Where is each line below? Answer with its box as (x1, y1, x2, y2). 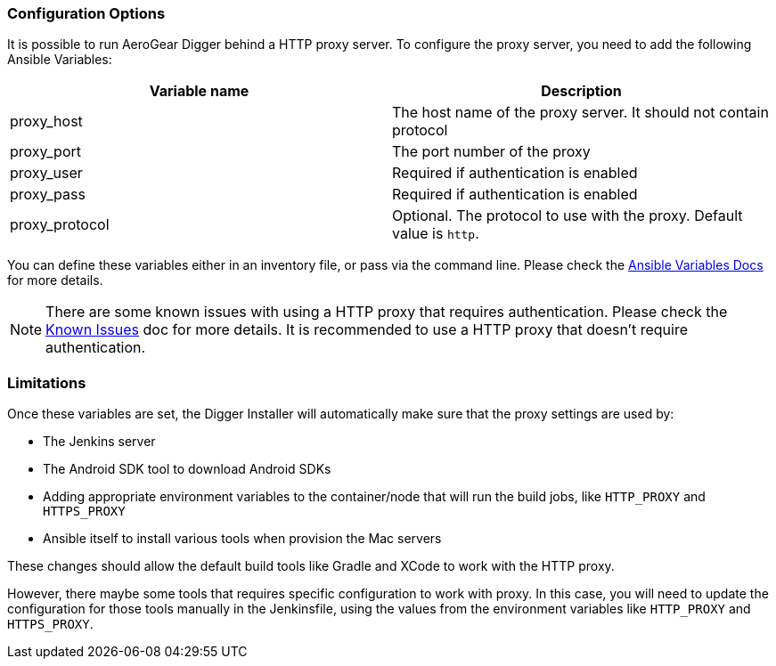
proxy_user (10, 164, 83, 183)
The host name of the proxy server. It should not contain (392, 103, 769, 122)
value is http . (392, 224, 479, 243)
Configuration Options (7, 4, 166, 22)
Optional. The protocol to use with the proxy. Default (392, 207, 743, 225)
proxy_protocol (10, 215, 110, 234)
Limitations (7, 373, 86, 392)
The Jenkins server (43, 434, 156, 450)
